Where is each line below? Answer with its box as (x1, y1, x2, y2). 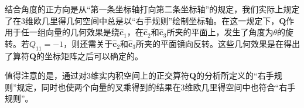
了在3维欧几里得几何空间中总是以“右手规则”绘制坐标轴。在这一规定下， (5, 14, 279, 26)
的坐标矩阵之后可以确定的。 (36, 49, 144, 62)
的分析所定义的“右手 (196, 69, 274, 82)
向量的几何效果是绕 (45, 26, 119, 38)
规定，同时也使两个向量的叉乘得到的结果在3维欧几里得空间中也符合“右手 (16, 80, 296, 93)
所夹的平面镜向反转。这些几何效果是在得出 (135, 37, 300, 49)
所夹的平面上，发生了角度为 (166, 26, 274, 38)
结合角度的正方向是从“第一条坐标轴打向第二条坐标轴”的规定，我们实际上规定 (5, 3, 300, 15)
